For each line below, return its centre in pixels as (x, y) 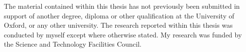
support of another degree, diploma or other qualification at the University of (119, 15)
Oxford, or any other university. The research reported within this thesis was (118, 25)
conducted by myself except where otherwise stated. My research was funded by (123, 34)
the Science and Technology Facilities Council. (73, 44)
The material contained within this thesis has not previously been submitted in (122, 6)
